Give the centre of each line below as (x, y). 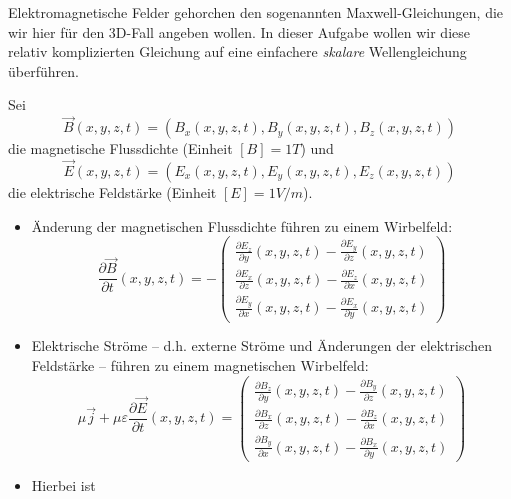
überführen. (43, 70)
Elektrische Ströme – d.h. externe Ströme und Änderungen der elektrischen (262, 345)
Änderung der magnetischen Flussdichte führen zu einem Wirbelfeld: (242, 225)
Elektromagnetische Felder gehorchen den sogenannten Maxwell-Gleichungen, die (256, 12)
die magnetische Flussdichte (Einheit (120, 148)
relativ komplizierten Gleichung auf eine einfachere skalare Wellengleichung (237, 51)
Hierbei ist (63, 484)
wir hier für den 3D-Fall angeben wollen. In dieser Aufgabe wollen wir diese (239, 31)
